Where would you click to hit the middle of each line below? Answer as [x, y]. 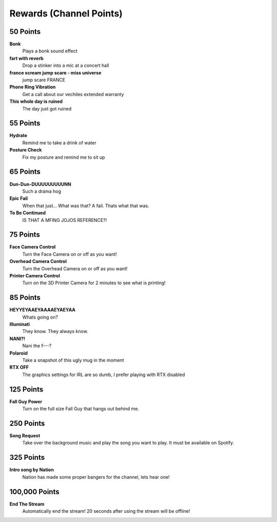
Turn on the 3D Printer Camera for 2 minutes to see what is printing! [94, 283]
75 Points [25, 235]
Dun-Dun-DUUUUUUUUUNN [40, 184]
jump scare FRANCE [44, 80]
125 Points [26, 389]
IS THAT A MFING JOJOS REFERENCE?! [65, 220]
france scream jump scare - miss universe [55, 72]
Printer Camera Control [35, 275]
